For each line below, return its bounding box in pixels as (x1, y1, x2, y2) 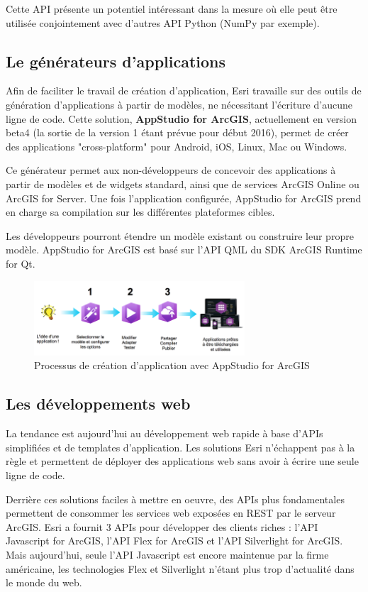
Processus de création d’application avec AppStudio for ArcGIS (34, 358, 310, 373)
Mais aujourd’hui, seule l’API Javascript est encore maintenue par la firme (6, 547, 329, 562)
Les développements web (6, 393, 191, 415)
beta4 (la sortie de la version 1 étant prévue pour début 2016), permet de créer (6, 125, 349, 140)
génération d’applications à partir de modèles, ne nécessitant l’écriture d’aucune (6, 97, 352, 111)
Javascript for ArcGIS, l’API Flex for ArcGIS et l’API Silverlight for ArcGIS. (6, 533, 343, 548)
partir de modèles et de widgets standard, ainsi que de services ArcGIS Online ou (6, 176, 359, 191)
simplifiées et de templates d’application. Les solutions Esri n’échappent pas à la (6, 439, 355, 454)
